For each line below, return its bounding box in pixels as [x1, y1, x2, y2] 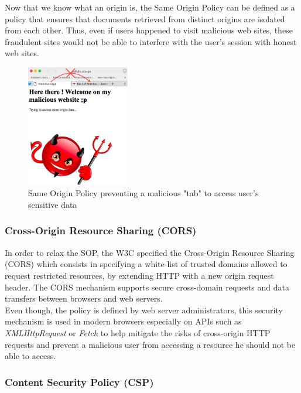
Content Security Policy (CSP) [5, 374, 154, 389]
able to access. [5, 350, 56, 362]
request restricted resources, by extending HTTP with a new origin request [5, 269, 274, 281]
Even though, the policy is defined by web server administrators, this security [5, 303, 283, 316]
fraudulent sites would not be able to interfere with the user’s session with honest [5, 35, 297, 47]
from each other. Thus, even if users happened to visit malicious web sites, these [5, 24, 293, 36]
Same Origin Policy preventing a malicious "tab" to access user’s [28, 187, 259, 199]
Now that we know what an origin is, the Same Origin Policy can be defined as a [5, 1, 295, 13]
